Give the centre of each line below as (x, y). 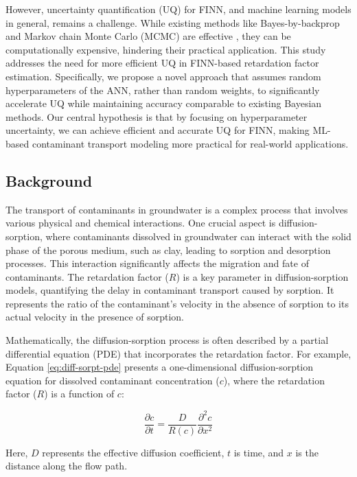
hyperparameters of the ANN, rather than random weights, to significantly (163, 90)
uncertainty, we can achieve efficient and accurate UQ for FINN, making (158, 130)
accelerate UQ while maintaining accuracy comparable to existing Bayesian (164, 103)
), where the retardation (274, 380)
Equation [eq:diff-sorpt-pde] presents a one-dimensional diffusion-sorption (160, 367)
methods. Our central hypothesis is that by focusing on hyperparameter (157, 116)
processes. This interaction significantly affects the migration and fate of (157, 263)
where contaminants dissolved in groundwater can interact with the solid (198, 236)
